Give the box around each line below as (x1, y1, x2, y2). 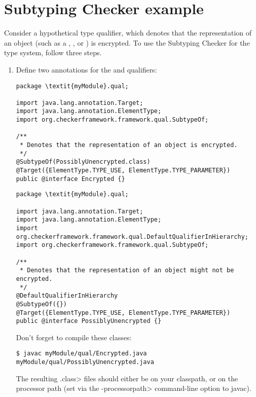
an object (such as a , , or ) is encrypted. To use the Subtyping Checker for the (4, 37, 250, 48)
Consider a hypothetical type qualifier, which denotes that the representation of (4, 27, 252, 38)
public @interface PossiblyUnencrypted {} (16, 317, 162, 325)
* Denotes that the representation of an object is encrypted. (19, 141, 238, 149)
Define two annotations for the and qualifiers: (16, 64, 157, 75)
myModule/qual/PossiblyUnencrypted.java (16, 358, 154, 366)
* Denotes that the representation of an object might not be (19, 267, 234, 274)
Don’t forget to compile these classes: (16, 332, 132, 342)
